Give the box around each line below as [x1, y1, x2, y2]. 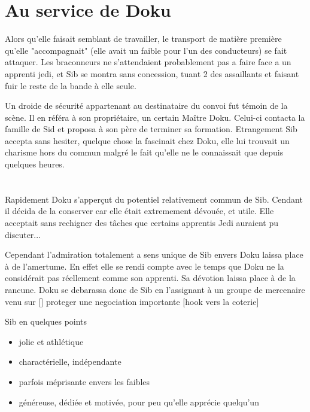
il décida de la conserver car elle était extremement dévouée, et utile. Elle [5, 205, 274, 217]
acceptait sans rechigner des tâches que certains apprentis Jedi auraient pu [5, 216, 278, 229]
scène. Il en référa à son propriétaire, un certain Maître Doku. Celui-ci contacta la [5, 111, 305, 123]
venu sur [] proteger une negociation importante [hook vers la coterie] [5, 295, 259, 307]
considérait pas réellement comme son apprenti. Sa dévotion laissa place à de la [5, 271, 296, 284]
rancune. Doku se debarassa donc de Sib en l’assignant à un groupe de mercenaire [5, 283, 305, 295]
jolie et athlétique [19, 335, 84, 347]
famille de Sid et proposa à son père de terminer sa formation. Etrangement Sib [5, 123, 297, 135]
